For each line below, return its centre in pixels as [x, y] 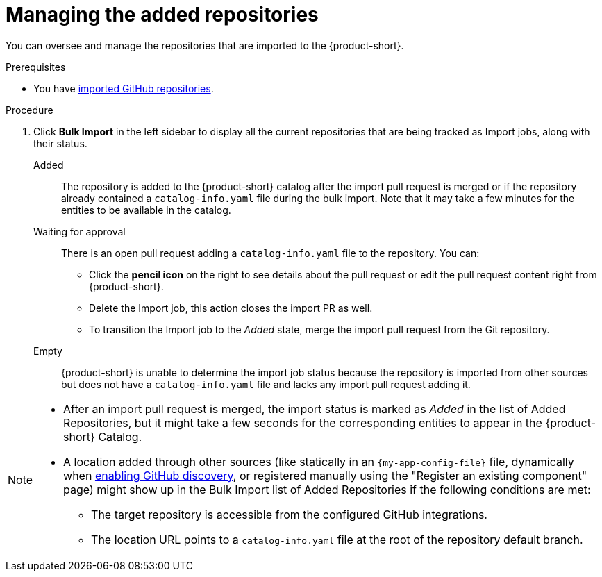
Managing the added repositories [162, 15]
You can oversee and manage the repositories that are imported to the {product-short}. [205, 45]
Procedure [30, 110]
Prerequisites [36, 67]
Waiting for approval [80, 231]
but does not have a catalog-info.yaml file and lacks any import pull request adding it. [266, 384]
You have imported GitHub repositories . [124, 88]
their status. [60, 143]
